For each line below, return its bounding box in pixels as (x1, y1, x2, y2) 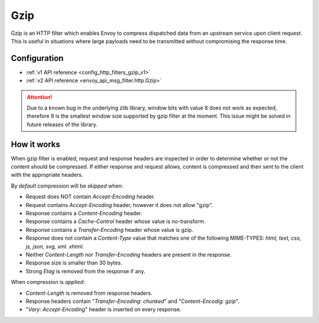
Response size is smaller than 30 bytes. (25, 259, 122, 266)
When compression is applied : (11, 279, 85, 286)
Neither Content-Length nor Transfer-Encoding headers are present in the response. (25, 251, 232, 258)
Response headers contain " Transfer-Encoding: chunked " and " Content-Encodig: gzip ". (25, 298, 239, 305)
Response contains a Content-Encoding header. (25, 210, 143, 217)
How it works (11, 139, 60, 149)
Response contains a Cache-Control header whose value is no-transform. (25, 218, 206, 225)
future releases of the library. (27, 121, 97, 128)
